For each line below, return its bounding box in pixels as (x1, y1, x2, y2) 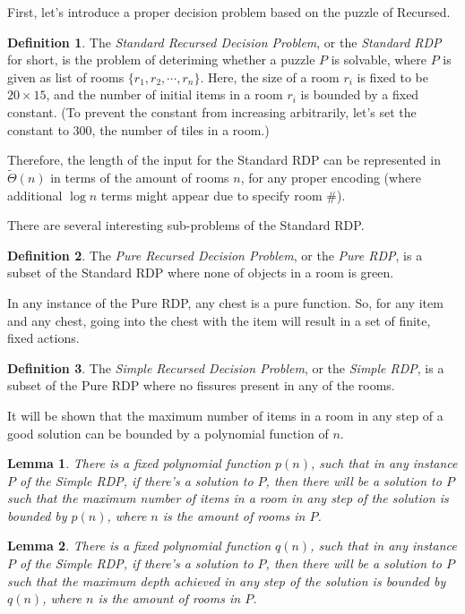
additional (7, 185, 63, 204)
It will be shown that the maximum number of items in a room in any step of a (7, 405, 443, 424)
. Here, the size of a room (200, 67, 340, 86)
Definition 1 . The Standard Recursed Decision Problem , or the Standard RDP (7, 32, 442, 51)
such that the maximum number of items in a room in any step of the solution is (7, 489, 449, 507)
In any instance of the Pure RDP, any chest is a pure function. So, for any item (7, 293, 443, 311)
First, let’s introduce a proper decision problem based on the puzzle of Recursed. (7, 3, 451, 21)
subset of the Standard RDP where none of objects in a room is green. (7, 263, 394, 282)
